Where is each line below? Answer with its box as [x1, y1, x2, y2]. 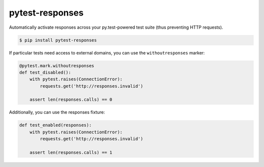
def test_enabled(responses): [19, 122, 92, 128]
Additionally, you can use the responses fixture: [9, 110, 105, 115]
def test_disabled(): [19, 70, 71, 75]
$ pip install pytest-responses [19, 37, 97, 43]
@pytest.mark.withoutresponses [19, 63, 95, 68]
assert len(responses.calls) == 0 [29, 97, 112, 102]
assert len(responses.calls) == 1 [29, 149, 112, 155]
